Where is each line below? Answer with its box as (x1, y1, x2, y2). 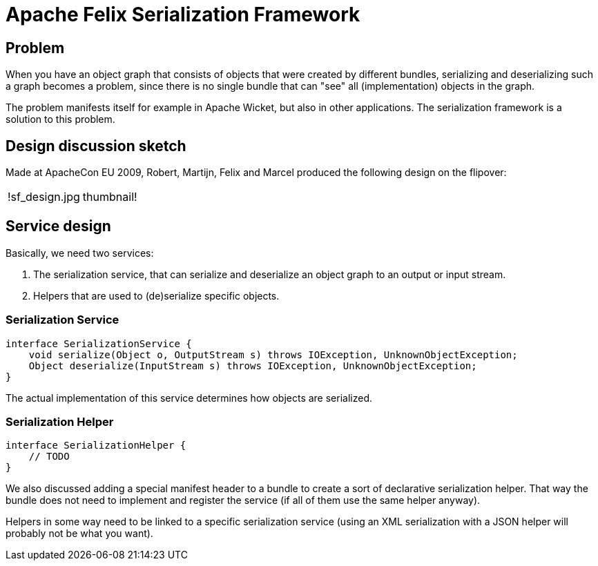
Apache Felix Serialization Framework (6, 3, 360, 26)
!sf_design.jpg (8, 190, 80, 204)
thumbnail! (82, 190, 137, 204)
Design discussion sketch (6, 137, 186, 155)
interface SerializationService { (6, 338, 192, 349)
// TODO (28, 451, 70, 462)
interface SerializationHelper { (6, 440, 186, 451)
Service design (6, 217, 111, 235)
